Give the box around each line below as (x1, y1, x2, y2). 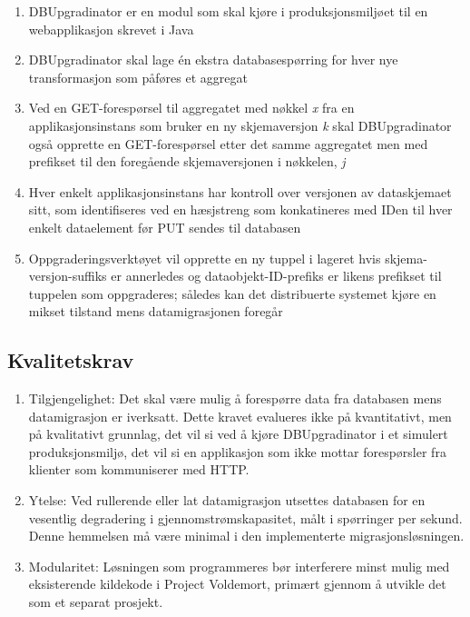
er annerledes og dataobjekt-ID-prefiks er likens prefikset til (111, 266, 442, 285)
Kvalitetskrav (7, 346, 134, 374)
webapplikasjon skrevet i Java (28, 19, 194, 38)
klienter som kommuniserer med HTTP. (28, 460, 250, 479)
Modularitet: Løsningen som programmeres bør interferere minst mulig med (28, 556, 450, 575)
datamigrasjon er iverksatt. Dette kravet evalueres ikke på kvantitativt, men (28, 406, 452, 425)
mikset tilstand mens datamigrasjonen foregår (28, 302, 283, 321)
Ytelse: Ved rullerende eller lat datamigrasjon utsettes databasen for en (28, 491, 426, 510)
